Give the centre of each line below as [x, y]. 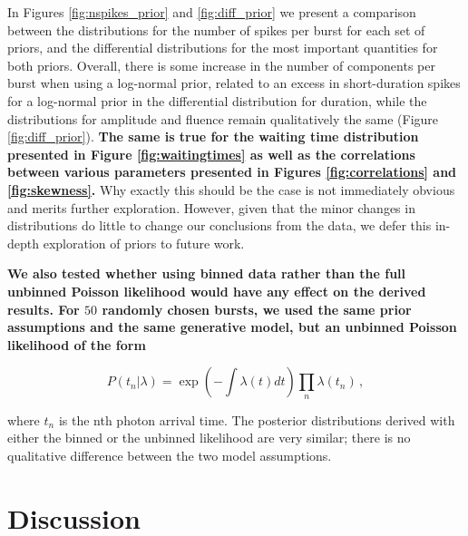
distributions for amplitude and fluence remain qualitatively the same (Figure [223, 118]
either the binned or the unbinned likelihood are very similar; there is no [209, 438]
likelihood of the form [77, 344]
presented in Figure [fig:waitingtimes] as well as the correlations [211, 154]
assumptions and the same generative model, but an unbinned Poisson [232, 327]
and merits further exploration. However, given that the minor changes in [211, 207]
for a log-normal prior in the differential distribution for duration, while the [217, 100]
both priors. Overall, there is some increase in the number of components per [221, 65]
